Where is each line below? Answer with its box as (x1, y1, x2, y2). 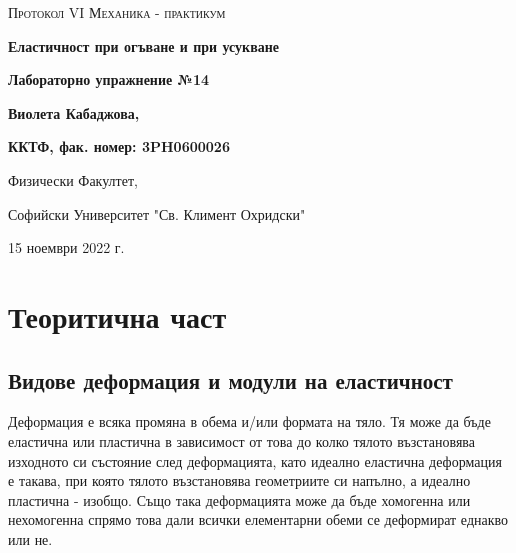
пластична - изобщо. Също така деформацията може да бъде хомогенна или (8, 489, 471, 510)
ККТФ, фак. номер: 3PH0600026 (8, 136, 230, 157)
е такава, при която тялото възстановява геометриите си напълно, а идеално (8, 470, 471, 491)
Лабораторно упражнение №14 (8, 69, 210, 90)
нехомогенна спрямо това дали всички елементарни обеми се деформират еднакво (8, 509, 509, 530)
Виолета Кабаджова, (8, 102, 140, 123)
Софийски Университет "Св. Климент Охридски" (8, 203, 306, 224)
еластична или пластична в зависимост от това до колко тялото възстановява (8, 430, 476, 451)
